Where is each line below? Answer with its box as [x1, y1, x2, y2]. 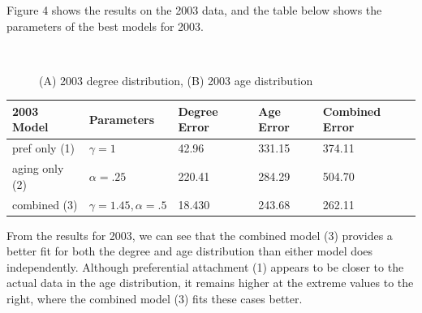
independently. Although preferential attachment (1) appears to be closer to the [6, 258, 404, 275]
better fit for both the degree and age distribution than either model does [6, 242, 373, 259]
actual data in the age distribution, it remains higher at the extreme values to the [6, 274, 414, 291]
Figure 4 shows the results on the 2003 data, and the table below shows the [6, 2, 382, 18]
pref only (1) [12, 139, 75, 156]
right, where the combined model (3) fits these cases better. [6, 290, 303, 307]
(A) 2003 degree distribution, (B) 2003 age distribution [39, 71, 313, 88]
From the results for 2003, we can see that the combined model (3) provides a [6, 226, 393, 243]
